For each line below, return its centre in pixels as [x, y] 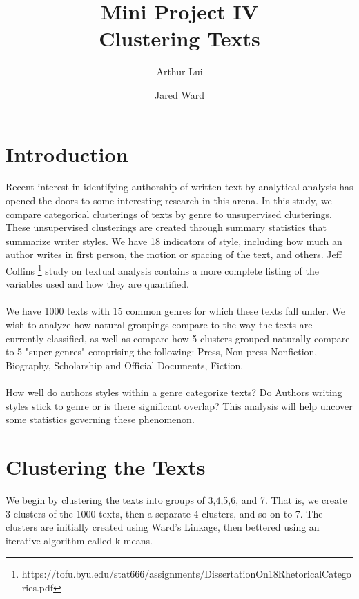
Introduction [67, 154]
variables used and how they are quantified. [97, 284]
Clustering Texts [179, 38]
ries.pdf [38, 587]
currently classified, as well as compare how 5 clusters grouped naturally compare [178, 338]
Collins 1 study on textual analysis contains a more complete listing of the [162, 269]
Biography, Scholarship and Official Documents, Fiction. [125, 365]
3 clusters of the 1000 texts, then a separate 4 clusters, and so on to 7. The [164, 513]
